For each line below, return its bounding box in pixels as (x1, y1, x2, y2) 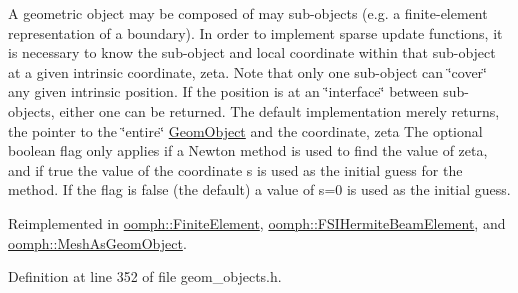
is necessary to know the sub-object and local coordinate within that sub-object (8, 42, 496, 63)
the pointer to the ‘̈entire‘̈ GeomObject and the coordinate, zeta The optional (8, 120, 483, 141)
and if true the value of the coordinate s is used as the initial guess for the (8, 159, 463, 180)
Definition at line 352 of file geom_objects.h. (8, 266, 282, 287)
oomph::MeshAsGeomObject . (8, 232, 187, 253)
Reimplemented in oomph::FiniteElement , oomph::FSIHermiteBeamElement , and (8, 212, 506, 233)
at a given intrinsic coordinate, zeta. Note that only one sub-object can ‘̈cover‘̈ (8, 61, 487, 82)
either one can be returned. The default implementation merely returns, (59, 100, 500, 121)
